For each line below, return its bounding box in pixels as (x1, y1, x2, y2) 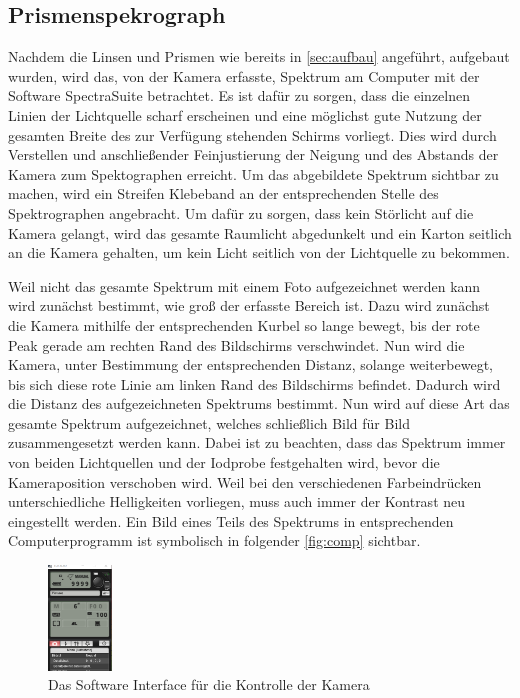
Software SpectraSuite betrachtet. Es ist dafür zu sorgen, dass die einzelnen (8, 85, 470, 106)
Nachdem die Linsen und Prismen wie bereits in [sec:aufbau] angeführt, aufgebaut (8, 46, 510, 67)
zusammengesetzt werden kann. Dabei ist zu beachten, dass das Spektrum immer (8, 432, 506, 453)
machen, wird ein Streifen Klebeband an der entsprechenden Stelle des (8, 183, 439, 204)
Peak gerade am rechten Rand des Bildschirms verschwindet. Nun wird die (8, 334, 465, 355)
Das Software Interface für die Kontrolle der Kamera (48, 674, 370, 695)
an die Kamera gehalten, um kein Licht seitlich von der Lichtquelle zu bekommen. (8, 242, 510, 263)
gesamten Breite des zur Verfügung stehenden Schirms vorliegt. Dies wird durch (8, 124, 497, 145)
